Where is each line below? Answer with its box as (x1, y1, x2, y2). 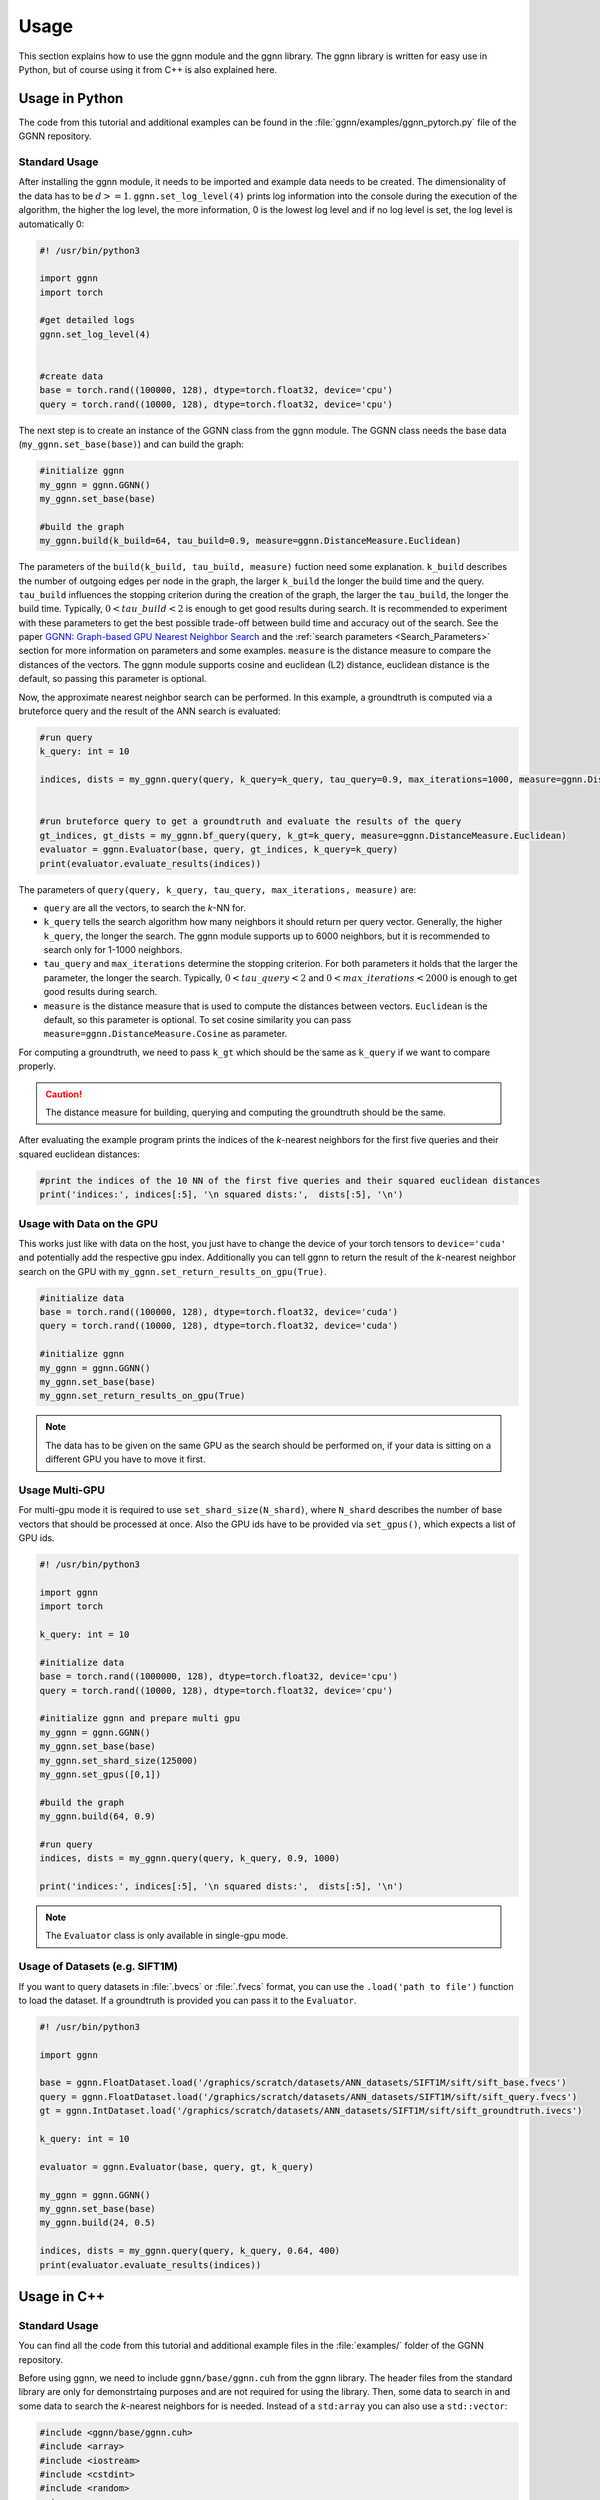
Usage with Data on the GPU (18, 1216, 159, 1230)
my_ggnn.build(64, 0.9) (39, 1811, 157, 1822)
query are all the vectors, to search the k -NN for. (43, 901, 247, 914)
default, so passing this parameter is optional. (18, 673, 207, 685)
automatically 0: (18, 218, 85, 230)
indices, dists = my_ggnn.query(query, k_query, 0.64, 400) (39, 2245, 341, 2257)
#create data (39, 371, 104, 382)
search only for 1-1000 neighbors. (43, 944, 183, 956)
